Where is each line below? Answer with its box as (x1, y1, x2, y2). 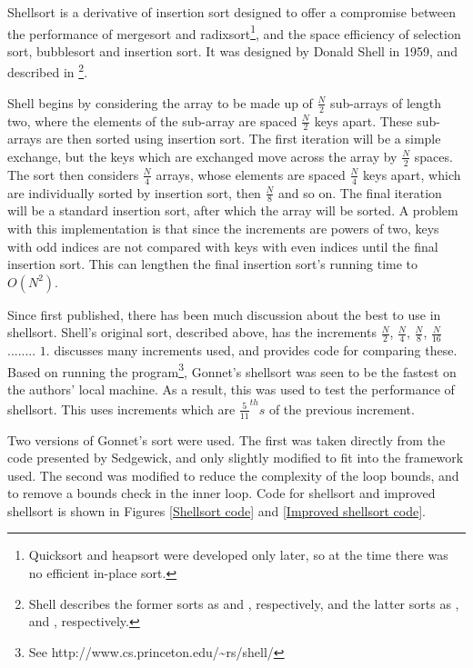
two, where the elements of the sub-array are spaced (7, 111, 297, 130)
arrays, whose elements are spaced (156, 165, 346, 184)
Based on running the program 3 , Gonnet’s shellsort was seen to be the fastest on (7, 359, 457, 381)
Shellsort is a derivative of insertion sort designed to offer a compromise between (7, 3, 456, 21)
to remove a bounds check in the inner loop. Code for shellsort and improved (7, 484, 436, 503)
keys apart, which (363, 165, 461, 184)
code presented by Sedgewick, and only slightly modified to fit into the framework (7, 448, 464, 467)
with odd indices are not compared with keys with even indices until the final (7, 236, 438, 255)
